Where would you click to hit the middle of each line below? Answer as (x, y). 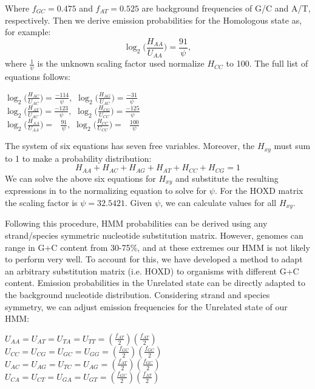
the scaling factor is (41, 202)
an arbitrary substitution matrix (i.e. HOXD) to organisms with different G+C (152, 271)
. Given (138, 202)
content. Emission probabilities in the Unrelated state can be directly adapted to (155, 283)
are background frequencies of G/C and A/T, (226, 8)
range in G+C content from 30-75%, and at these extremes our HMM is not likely (157, 247)
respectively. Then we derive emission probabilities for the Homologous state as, (154, 20)
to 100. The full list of (267, 63)
